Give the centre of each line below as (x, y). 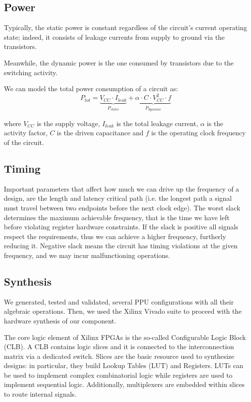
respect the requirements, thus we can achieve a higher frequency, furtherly (115, 236)
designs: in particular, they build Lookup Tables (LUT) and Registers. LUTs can (124, 365)
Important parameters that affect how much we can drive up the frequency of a (122, 188)
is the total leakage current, (157, 123)
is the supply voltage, (68, 123)
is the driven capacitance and (100, 133)
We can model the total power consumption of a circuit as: (91, 88)
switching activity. (31, 72)
